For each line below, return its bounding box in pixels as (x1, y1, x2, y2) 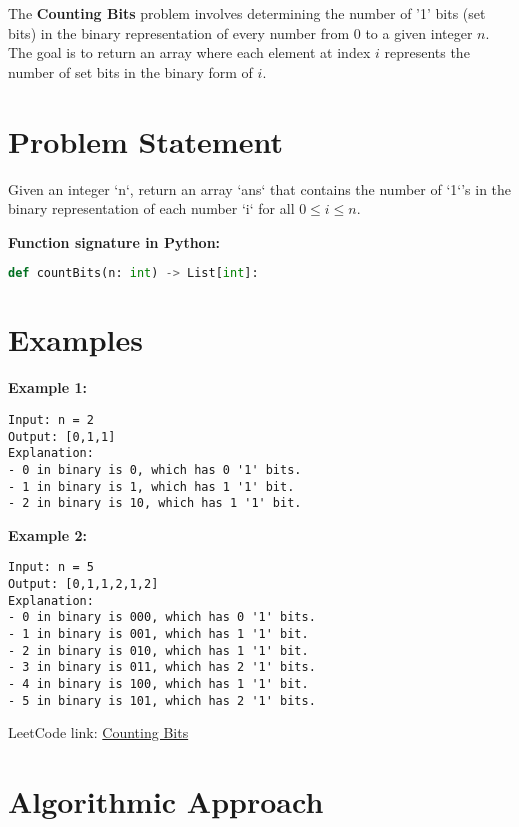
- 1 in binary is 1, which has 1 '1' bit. (8, 479, 295, 494)
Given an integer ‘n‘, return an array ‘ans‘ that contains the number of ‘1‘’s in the (8, 178, 512, 199)
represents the (384, 42, 470, 63)
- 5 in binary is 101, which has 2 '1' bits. (8, 693, 316, 708)
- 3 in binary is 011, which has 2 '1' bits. (8, 660, 316, 675)
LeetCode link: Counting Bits (8, 722, 189, 743)
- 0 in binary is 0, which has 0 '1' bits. (8, 462, 302, 477)
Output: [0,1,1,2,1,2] (8, 577, 159, 592)
